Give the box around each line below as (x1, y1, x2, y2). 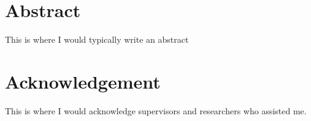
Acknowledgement (5, 68, 161, 94)
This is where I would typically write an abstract (5, 33, 189, 46)
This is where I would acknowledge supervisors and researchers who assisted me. (5, 104, 307, 117)
